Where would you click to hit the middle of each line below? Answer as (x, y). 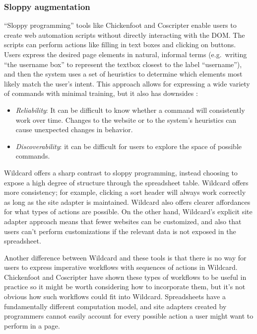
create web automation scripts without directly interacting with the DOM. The (125, 35)
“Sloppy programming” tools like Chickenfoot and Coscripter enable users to (120, 25)
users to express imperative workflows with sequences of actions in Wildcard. (121, 267)
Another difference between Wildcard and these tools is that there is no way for (125, 257)
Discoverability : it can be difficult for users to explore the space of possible (128, 146)
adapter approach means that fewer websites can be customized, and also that (123, 221)
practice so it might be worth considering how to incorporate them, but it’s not (125, 287)
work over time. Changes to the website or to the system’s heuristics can (126, 120)
